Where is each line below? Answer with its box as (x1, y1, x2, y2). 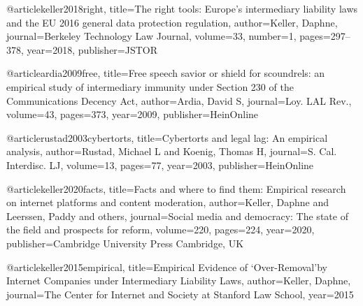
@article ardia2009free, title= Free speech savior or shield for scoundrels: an (6, 66, 325, 80)
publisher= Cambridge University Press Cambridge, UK (6, 235, 244, 250)
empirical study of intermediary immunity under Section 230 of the (6, 79, 294, 94)
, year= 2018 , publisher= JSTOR (21, 42, 158, 57)
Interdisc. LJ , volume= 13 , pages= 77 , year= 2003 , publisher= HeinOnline (6, 157, 314, 172)
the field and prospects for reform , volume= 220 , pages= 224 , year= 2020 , (6, 222, 315, 237)
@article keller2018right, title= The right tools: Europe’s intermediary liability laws (6, 1, 358, 15)
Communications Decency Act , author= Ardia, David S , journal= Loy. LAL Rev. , (6, 93, 352, 108)
